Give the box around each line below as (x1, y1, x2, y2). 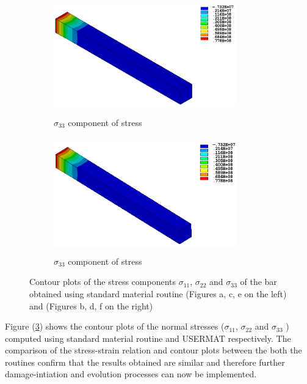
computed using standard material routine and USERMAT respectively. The (5, 331, 291, 344)
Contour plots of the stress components (29, 275, 176, 288)
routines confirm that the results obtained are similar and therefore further (5, 355, 285, 368)
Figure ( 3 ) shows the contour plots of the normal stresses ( (5, 320, 225, 333)
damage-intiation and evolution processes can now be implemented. (5, 367, 257, 380)
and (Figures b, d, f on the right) (29, 299, 153, 312)
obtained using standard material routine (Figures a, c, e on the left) (29, 287, 287, 300)
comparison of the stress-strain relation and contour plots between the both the (5, 344, 302, 356)
